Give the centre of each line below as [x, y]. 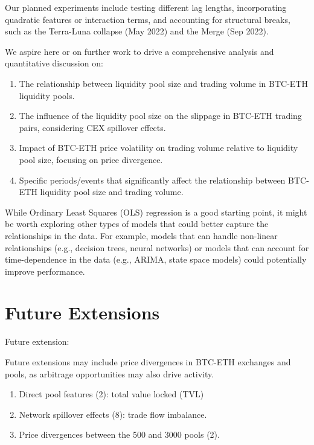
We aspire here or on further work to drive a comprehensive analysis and [139, 51]
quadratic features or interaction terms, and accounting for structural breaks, [148, 19]
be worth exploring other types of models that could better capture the [137, 224]
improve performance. [45, 271]
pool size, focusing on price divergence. [91, 159]
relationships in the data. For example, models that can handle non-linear [141, 235]
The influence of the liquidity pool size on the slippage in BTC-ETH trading [160, 116]
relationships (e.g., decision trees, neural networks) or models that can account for [157, 247]
